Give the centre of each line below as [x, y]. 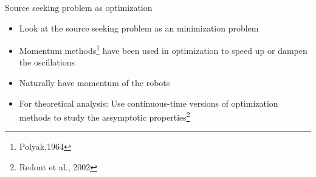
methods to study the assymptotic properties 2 [105, 116]
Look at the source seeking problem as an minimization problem [139, 28]
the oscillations [47, 62]
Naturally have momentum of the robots [94, 83]
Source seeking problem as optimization [79, 7]
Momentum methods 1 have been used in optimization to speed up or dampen [163, 49]
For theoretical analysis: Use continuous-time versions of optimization [149, 103]
